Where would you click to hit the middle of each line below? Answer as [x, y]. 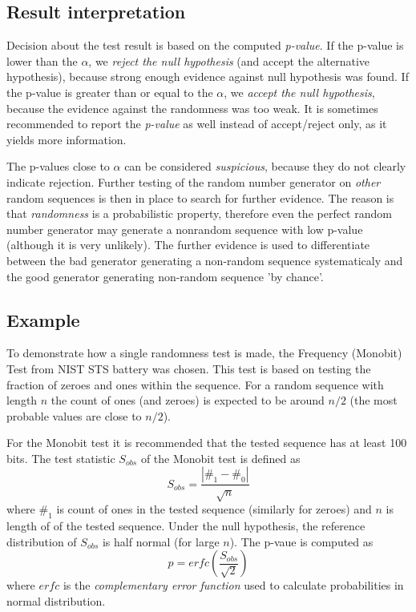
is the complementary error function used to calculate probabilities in [233, 585]
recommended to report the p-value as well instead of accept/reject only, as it [197, 124]
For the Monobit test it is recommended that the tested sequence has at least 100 [207, 443]
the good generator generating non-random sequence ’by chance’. [165, 276]
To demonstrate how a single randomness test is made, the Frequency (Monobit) [204, 353]
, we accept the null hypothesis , [299, 92]
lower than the [42, 60]
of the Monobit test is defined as [220, 458]
